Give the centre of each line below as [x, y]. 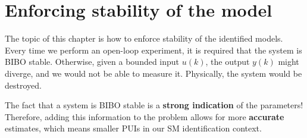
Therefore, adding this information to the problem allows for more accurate [145, 116]
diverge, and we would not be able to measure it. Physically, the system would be [153, 73]
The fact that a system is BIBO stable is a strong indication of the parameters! [154, 105]
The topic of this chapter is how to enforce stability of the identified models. [144, 38]
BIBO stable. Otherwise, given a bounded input [92, 62]
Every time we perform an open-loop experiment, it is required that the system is [153, 50]
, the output [228, 62]
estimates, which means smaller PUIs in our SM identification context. [133, 128]
